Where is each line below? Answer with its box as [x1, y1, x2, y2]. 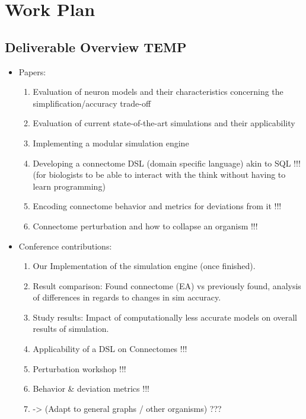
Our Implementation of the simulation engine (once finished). [33, 260, 256, 272]
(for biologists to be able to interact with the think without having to [33, 168, 286, 181]
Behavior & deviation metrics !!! [33, 382, 149, 395]
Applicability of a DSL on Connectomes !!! [33, 343, 187, 355]
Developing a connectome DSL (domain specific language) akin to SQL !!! [33, 156, 301, 169]
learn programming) [33, 180, 106, 192]
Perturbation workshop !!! [33, 362, 126, 375]
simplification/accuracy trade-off [33, 97, 151, 109]
